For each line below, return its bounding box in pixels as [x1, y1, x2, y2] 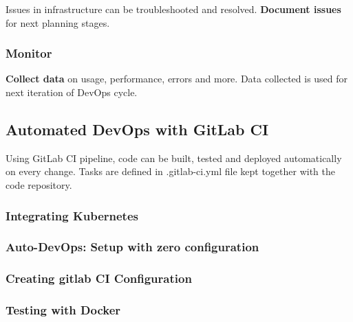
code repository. [6, 177, 72, 192]
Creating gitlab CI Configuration [6, 270, 192, 287]
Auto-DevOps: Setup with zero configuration [6, 238, 259, 255]
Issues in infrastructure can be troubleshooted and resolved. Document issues [6, 2, 341, 16]
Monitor [6, 45, 52, 62]
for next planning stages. [6, 15, 110, 30]
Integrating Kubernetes [6, 207, 138, 224]
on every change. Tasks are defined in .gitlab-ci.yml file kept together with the [6, 164, 335, 179]
